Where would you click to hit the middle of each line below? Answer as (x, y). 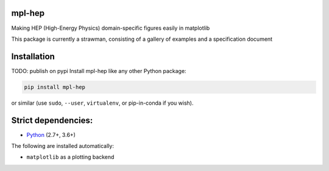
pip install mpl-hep (55, 87)
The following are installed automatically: (62, 146)
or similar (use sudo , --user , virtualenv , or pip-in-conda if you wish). (102, 103)
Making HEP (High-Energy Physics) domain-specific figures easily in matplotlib (111, 28)
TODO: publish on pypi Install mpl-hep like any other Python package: (99, 71)
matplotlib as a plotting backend (70, 157)
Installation (33, 56)
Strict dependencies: (52, 120)
